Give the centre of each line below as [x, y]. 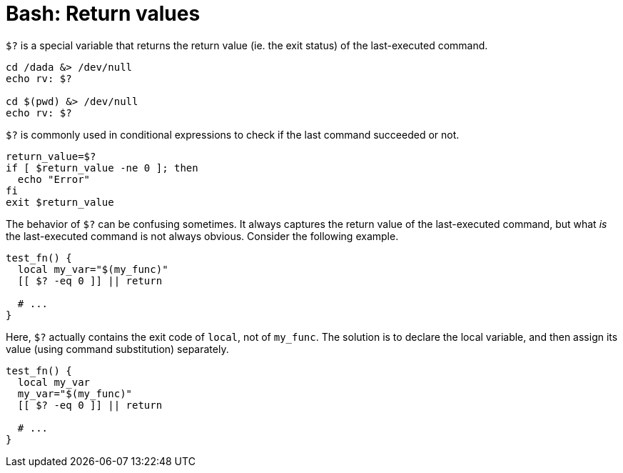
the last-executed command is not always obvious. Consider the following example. [202, 236]
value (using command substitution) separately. [117, 349]
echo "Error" [54, 179]
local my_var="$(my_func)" [93, 269]
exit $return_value [60, 202]
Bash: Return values [103, 14]
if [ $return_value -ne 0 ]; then [102, 168]
